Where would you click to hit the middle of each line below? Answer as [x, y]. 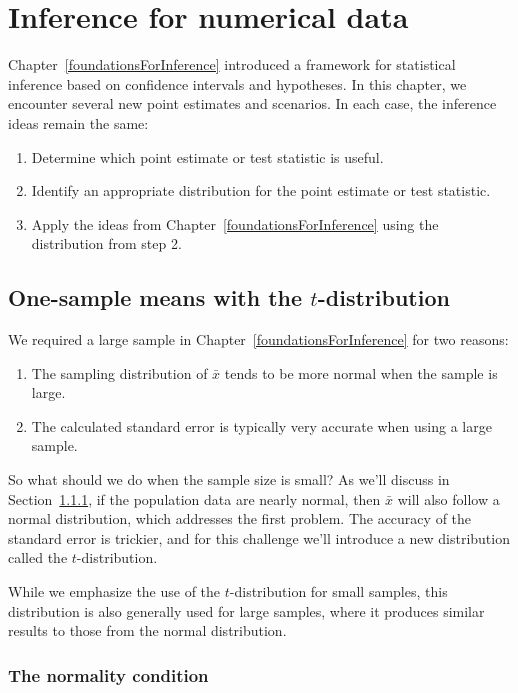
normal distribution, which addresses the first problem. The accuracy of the [240, 518]
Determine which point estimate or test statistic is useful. [207, 156]
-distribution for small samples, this [338, 591]
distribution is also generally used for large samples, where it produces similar [246, 610]
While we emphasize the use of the [114, 591]
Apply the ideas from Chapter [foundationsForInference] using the [235, 223]
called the [38, 557]
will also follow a [448, 498]
